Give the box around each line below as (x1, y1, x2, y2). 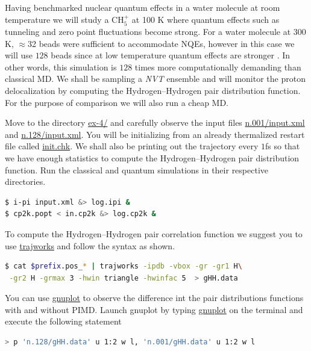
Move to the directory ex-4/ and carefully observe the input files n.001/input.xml (5, 116, 305, 129)
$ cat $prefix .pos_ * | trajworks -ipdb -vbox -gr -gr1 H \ (5, 262, 242, 271)
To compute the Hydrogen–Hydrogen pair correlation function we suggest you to (5, 227, 303, 240)
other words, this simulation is (5, 60, 117, 73)
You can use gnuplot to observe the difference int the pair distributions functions (5, 291, 304, 304)
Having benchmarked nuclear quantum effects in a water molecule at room (5, 1, 280, 13)
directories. (5, 175, 46, 188)
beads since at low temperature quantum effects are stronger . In (51, 49, 291, 61)
